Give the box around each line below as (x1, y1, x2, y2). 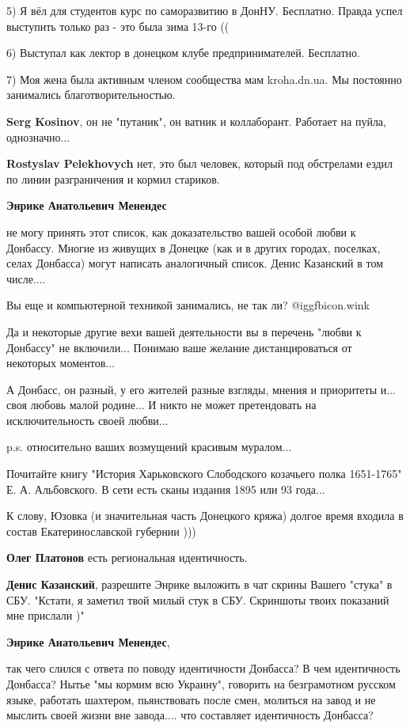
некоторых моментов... (6, 355, 115, 371)
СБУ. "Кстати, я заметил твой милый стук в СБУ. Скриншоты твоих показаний (6, 591, 389, 608)
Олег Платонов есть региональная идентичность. (6, 549, 248, 566)
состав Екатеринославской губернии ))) (6, 522, 196, 539)
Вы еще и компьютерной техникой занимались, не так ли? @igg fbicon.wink (6, 297, 370, 313)
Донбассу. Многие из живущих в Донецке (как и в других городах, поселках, (6, 239, 381, 256)
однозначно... (6, 128, 70, 145)
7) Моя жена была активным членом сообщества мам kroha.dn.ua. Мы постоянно (6, 70, 402, 87)
